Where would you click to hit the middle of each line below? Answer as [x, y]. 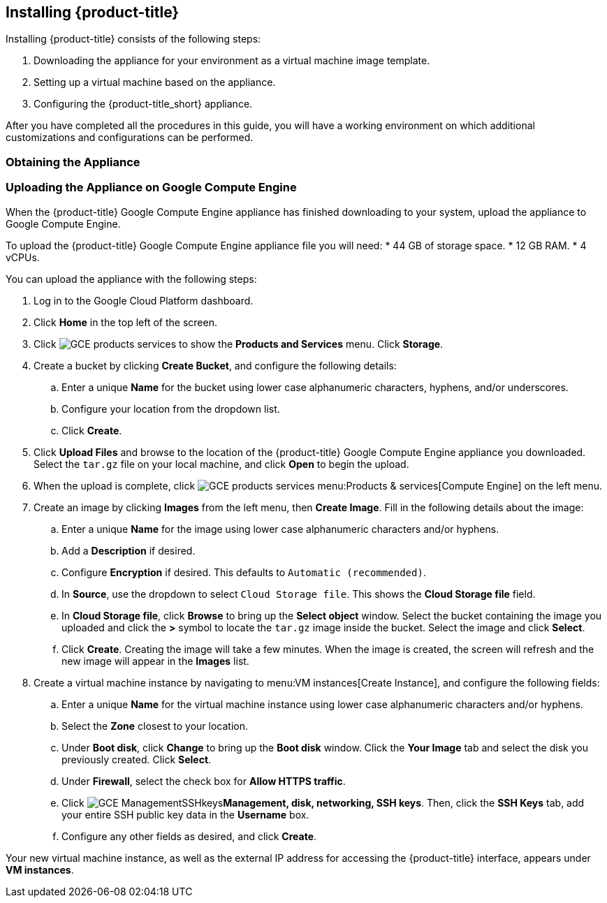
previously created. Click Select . [137, 759]
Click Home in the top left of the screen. [125, 322]
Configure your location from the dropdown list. [171, 409]
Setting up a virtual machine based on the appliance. [155, 82]
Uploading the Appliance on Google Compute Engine [151, 188]
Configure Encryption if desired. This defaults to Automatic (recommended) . [244, 572]
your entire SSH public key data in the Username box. [185, 814]
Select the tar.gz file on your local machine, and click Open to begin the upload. [221, 464]
